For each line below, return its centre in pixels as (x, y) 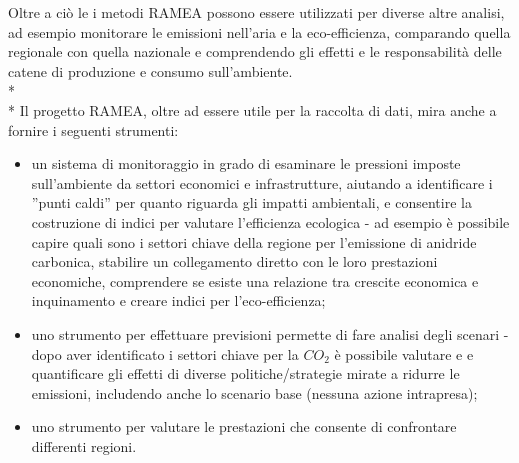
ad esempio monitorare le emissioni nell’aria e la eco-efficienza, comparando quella (259, 31)
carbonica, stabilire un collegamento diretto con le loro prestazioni (234, 261)
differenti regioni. (84, 445)
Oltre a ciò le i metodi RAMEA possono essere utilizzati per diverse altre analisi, (256, 12)
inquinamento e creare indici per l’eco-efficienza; (178, 300)
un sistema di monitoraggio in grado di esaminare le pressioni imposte (246, 163)
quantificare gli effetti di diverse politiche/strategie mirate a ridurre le (245, 373)
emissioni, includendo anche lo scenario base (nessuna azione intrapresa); (254, 392)
